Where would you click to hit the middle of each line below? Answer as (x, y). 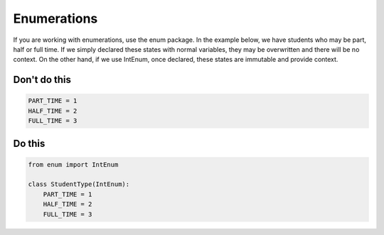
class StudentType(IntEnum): (79, 184)
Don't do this (42, 80)
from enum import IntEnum (73, 164)
